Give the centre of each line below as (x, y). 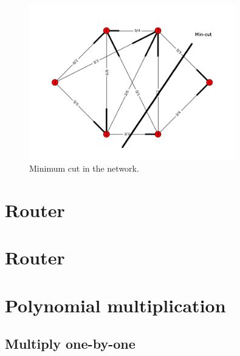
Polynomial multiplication (115, 305)
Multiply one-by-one (70, 344)
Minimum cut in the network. (84, 168)
